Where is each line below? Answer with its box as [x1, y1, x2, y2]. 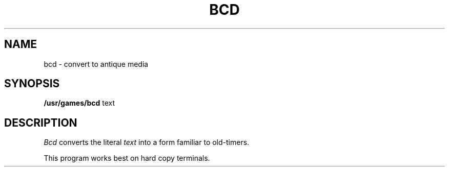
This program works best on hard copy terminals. [44, 154, 210, 163]
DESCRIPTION [4, 116, 77, 129]
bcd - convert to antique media [44, 59, 149, 68]
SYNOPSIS [4, 77, 60, 90]
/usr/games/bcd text [44, 99, 115, 108]
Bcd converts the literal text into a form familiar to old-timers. [44, 138, 250, 147]
